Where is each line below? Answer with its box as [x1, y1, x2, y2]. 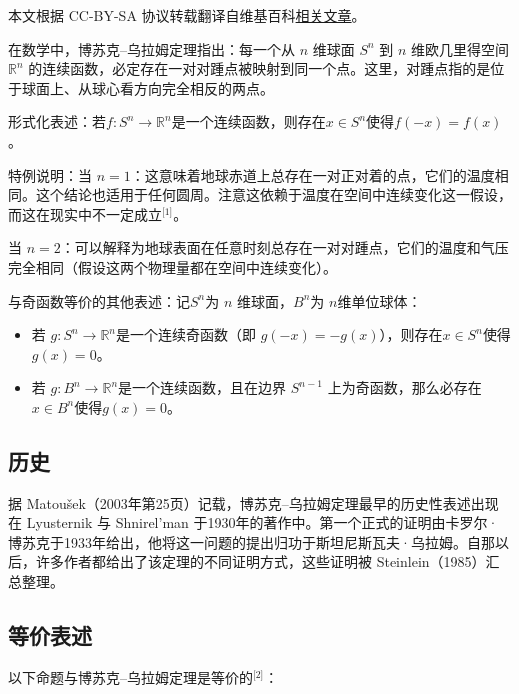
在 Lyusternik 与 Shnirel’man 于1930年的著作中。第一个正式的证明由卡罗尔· [8, 512, 499, 533]
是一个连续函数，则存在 [171, 111, 326, 132]
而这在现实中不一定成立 [8, 203, 162, 224]
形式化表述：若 [8, 111, 106, 132]
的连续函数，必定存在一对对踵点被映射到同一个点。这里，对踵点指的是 [28, 58, 491, 79]
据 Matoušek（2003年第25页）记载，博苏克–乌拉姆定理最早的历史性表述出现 [8, 492, 499, 513]
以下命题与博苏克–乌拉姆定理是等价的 [8, 666, 253, 687]
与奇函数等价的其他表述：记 [8, 290, 190, 311]
